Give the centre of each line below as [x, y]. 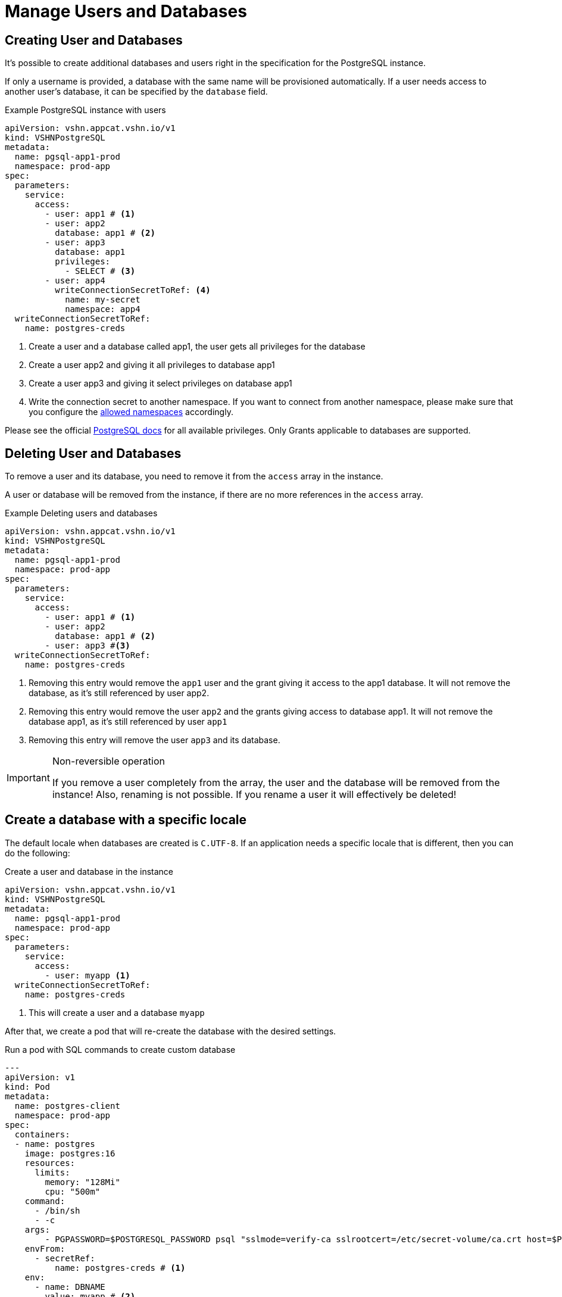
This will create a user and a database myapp [117, 1012]
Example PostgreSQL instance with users [85, 110]
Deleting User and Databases [93, 453]
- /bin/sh [57, 1210]
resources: [50, 1163]
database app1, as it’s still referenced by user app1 [128, 722]
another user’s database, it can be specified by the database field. [136, 92]
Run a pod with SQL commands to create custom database [120, 1049]
